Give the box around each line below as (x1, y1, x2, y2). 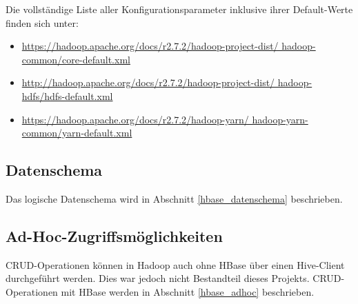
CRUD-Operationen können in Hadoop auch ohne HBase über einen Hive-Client (6, 257, 345, 272)
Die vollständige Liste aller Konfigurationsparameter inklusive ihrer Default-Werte (6, 2, 353, 16)
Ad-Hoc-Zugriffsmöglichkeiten (6, 225, 223, 246)
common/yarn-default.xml (21, 125, 132, 140)
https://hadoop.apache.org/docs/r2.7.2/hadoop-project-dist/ (21, 39, 279, 53)
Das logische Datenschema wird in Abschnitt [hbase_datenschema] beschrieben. (6, 191, 343, 205)
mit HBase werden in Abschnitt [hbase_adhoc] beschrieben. (61, 284, 315, 298)
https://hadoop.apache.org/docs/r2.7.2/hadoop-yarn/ (21, 112, 249, 126)
